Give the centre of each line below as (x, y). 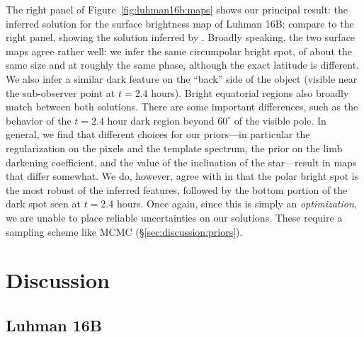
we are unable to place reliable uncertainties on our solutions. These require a (174, 217)
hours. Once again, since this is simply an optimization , (237, 204)
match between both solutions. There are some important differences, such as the (182, 107)
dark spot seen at (43, 204)
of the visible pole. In (280, 120)
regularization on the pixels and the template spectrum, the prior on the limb (174, 148)
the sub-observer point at (61, 92)
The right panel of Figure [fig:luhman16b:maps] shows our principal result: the (177, 9)
